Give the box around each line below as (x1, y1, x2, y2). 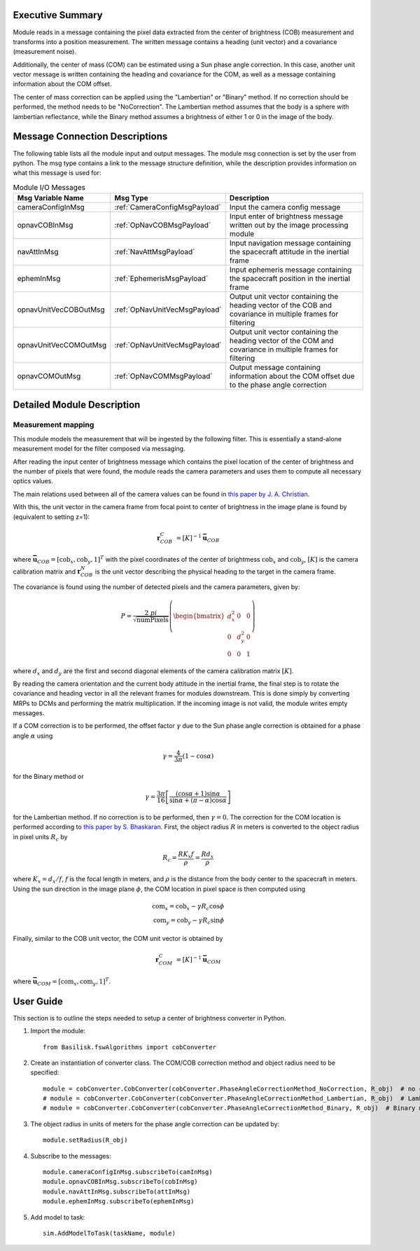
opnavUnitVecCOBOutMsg (17, 305, 105, 315)
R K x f (178, 850, 194, 859)
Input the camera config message (229, 202, 341, 212)
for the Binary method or (13, 772, 84, 780)
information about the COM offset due (229, 371, 355, 381)
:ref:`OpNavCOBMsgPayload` (114, 221, 211, 230)
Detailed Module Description (13, 399, 141, 410)
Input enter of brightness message (229, 212, 344, 221)
